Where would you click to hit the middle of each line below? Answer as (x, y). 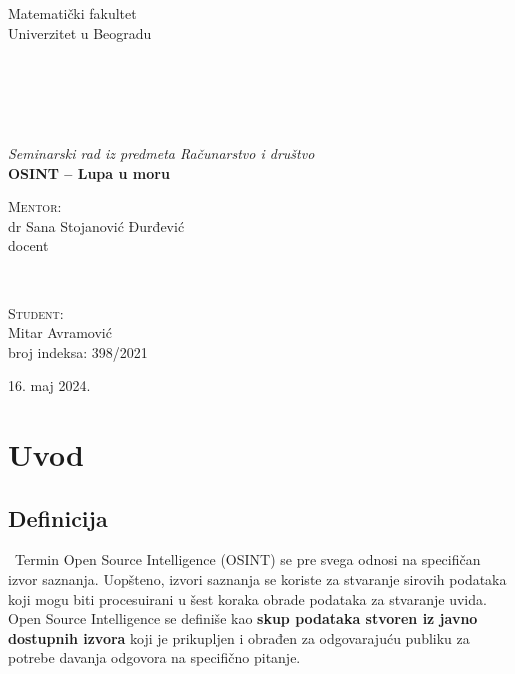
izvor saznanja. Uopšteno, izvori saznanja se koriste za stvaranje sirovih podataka (257, 579)
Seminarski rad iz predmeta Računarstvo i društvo (161, 152)
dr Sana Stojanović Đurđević (96, 225)
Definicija (58, 517)
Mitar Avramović (60, 332)
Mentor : (35, 206)
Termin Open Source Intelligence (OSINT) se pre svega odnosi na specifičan (247, 559)
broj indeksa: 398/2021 (78, 351)
